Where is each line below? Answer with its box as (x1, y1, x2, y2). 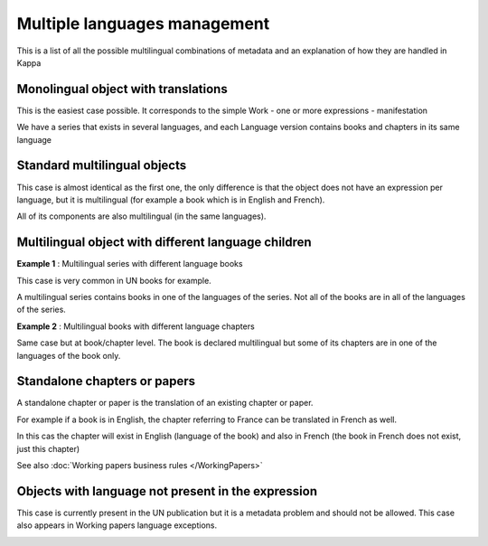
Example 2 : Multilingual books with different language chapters (16, 321, 255, 332)
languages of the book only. (16, 350, 121, 361)
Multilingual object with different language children (16, 235, 312, 250)
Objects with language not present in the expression (16, 484, 318, 499)
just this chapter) (16, 443, 80, 454)
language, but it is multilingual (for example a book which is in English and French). (16, 194, 325, 205)
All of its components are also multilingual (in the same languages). (16, 211, 267, 221)
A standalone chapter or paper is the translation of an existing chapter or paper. (16, 398, 314, 409)
